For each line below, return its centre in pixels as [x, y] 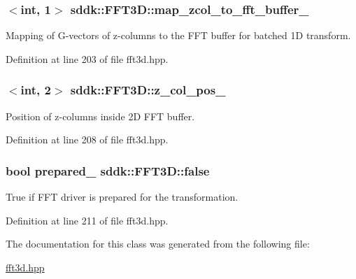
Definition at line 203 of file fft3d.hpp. [87, 58]
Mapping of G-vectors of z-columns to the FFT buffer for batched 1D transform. [178, 35]
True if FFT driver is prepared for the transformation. [122, 197]
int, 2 [36, 90]
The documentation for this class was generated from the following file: [158, 244]
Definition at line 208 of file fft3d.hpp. [87, 139]
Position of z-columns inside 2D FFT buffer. [100, 116]
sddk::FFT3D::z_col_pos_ [148, 90]
